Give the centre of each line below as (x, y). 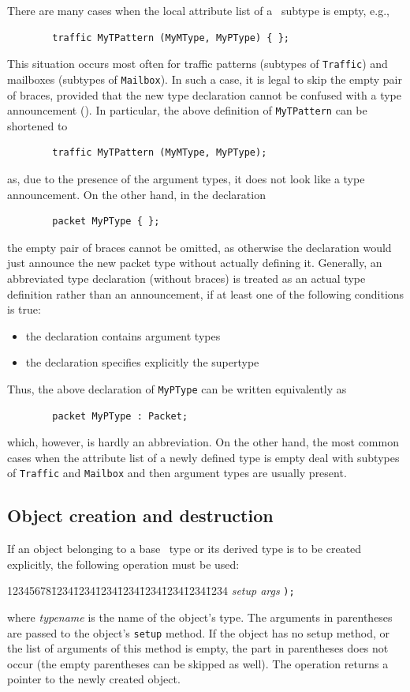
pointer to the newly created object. (94, 679)
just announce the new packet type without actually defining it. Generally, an (195, 263)
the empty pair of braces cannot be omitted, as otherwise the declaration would (199, 247)
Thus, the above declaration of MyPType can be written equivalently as (177, 388)
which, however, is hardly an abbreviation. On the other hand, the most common (203, 442)
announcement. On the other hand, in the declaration (136, 194)
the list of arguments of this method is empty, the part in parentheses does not (198, 648)
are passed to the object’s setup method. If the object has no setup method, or (199, 632)
